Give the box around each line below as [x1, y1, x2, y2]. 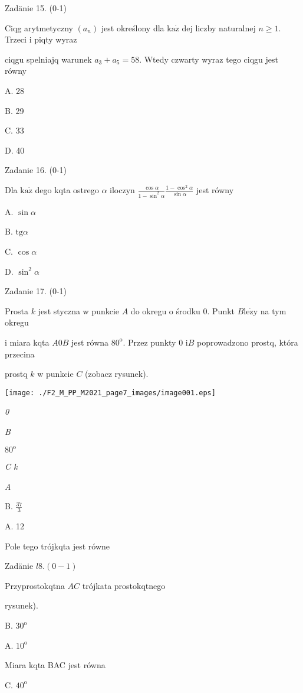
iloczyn [110, 183, 135, 196]
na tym [260, 304, 286, 317]
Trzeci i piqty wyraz [5, 33, 77, 45]
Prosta [5, 304, 28, 317]
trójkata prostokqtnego [82, 579, 166, 591]
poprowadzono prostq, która [197, 336, 298, 348]
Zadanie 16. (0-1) [5, 164, 67, 176]
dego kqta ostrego [35, 183, 99, 196]
